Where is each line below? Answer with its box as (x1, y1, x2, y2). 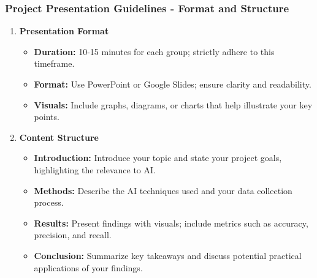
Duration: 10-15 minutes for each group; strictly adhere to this (34, 45, 275, 58)
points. (34, 110, 59, 123)
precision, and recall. (34, 228, 112, 241)
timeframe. (34, 57, 75, 70)
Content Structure (19, 130, 99, 143)
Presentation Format (19, 24, 109, 37)
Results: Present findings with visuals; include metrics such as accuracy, (34, 216, 308, 229)
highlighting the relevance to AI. (34, 163, 156, 176)
